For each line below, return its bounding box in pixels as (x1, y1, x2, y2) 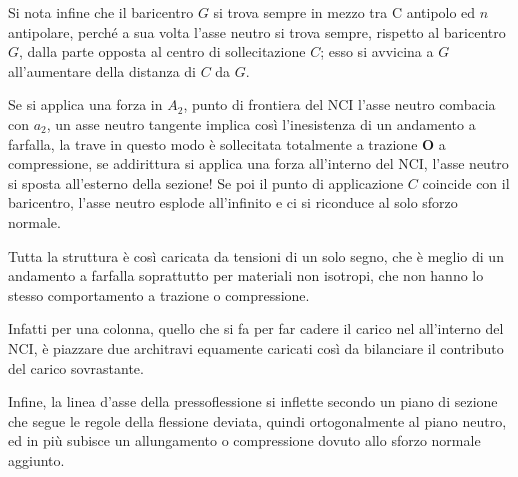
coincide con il (422, 172, 510, 193)
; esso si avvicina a (320, 41, 434, 62)
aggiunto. (8, 449, 65, 470)
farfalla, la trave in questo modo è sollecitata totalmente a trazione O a (8, 133, 446, 154)
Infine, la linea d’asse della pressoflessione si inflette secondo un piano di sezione (8, 391, 498, 412)
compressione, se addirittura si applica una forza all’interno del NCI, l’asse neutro (8, 153, 509, 174)
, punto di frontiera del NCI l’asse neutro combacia (183, 94, 496, 115)
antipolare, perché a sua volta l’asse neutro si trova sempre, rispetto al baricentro (8, 21, 506, 42)
